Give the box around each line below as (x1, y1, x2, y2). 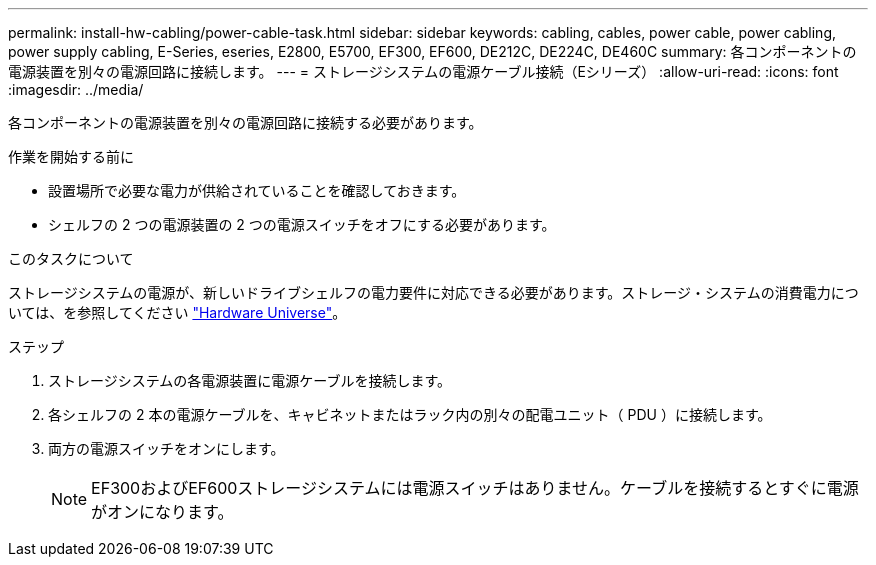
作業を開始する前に (8, 148, 134, 165)
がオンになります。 (91, 502, 234, 522)
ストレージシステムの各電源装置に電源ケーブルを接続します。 (48, 372, 452, 389)
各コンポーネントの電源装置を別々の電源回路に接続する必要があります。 (8, 114, 483, 131)
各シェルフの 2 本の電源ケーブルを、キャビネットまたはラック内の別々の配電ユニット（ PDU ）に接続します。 (48, 406, 772, 423)
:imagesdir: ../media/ (8, 81, 144, 98)
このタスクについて (8, 250, 134, 267)
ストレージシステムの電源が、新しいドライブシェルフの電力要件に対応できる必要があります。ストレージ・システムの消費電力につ (8, 284, 859, 301)
